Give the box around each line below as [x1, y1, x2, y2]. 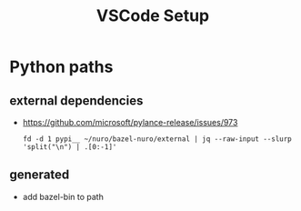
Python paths [9, 56, 114, 77]
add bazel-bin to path [22, 191, 105, 202]
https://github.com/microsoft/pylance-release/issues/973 [22, 117, 238, 127]
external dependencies [9, 93, 144, 108]
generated [9, 167, 70, 183]
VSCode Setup [95, 5, 210, 26]
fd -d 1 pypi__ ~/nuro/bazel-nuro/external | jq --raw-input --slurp [22, 135, 293, 144]
